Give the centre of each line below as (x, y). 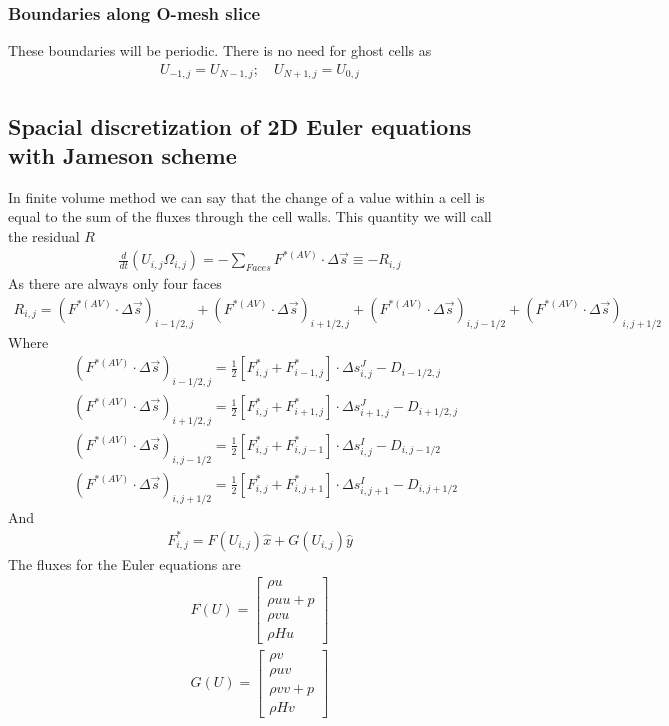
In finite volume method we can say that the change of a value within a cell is (246, 196)
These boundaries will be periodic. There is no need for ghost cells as (220, 50)
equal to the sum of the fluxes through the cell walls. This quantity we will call (250, 216)
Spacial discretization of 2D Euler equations (240, 125)
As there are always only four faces (115, 283)
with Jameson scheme (122, 155)
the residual (44, 236)
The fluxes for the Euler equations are (124, 563)
